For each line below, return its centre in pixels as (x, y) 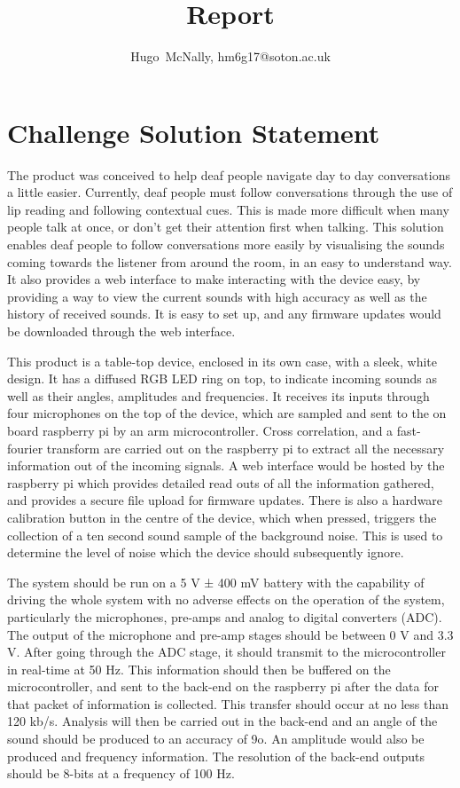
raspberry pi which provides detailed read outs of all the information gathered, (221, 482)
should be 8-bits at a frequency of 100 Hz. (121, 773)
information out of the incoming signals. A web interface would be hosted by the (226, 465)
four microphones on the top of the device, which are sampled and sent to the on (227, 413)
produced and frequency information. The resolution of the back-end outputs (216, 756)
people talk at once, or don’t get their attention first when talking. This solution (226, 227)
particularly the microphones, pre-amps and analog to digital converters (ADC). (225, 616)
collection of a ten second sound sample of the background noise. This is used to (225, 535)
